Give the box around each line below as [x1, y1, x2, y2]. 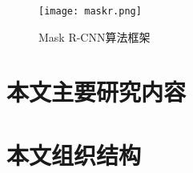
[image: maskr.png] [38, 6, 142, 17]
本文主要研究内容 [6, 75, 187, 108]
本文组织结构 [6, 138, 142, 171]
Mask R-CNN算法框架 [38, 28, 151, 45]
